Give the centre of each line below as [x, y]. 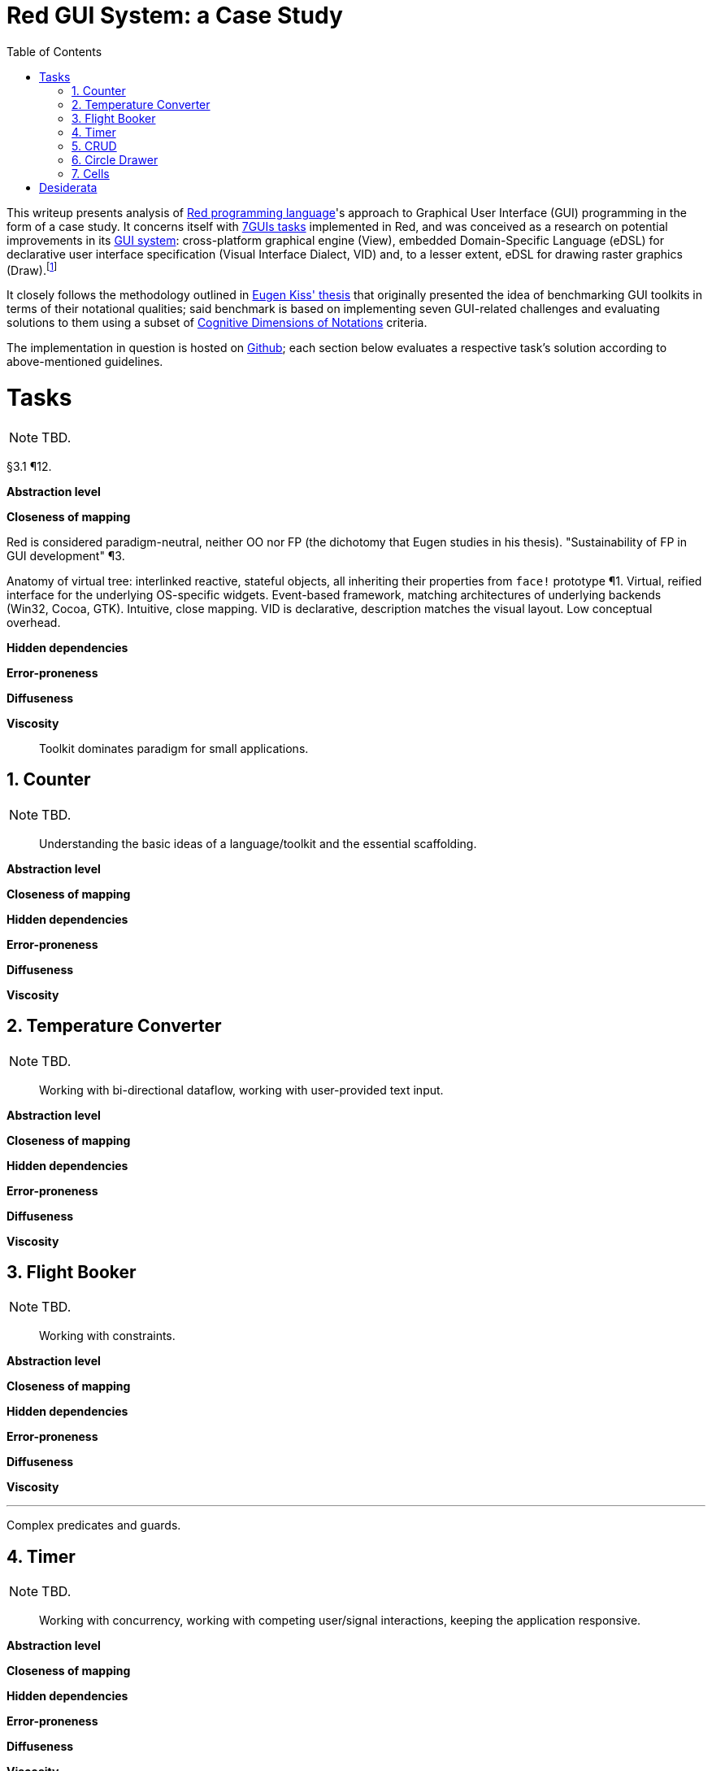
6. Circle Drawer [115, 159]
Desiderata [68, 187]
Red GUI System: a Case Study [175, 15]
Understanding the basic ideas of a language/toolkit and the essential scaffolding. [258, 843]
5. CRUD [94, 146]
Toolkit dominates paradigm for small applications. [174, 748]
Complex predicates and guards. [94, 1525]
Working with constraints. [107, 1336]
